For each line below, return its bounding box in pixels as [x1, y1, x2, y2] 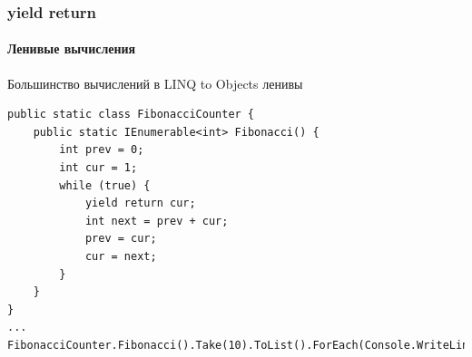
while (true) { [59, 178, 151, 192]
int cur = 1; [59, 161, 138, 175]
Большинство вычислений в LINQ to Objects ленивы [7, 73, 303, 92]
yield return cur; [84, 197, 196, 210]
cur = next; [84, 249, 157, 263]
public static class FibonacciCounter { [7, 108, 255, 121]
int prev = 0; [59, 143, 144, 157]
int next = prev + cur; [84, 214, 229, 227]
